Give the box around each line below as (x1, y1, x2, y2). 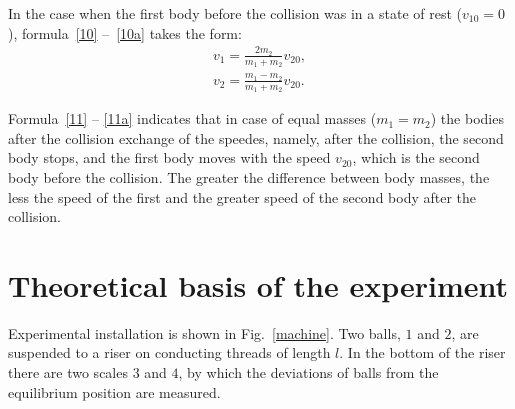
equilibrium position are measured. (8, 381, 221, 402)
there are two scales (8, 362, 128, 383)
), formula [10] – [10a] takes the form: (8, 22, 242, 43)
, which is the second (352, 147, 480, 168)
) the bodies (430, 108, 504, 129)
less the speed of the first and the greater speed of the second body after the (8, 186, 477, 207)
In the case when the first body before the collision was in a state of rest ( (8, 3, 462, 23)
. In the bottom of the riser (339, 342, 506, 363)
